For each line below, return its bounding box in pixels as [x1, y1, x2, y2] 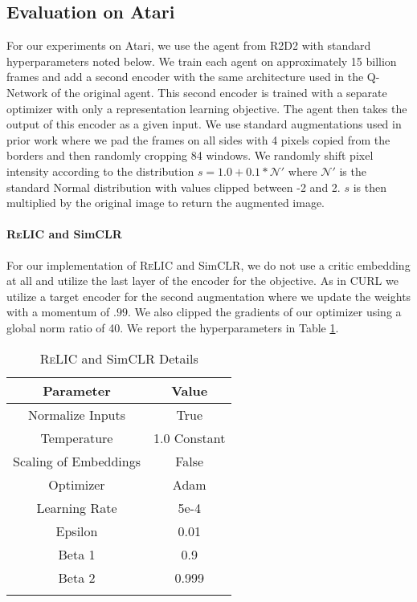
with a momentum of [6, 303, 110, 320]
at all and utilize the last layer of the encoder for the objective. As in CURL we [6, 272, 399, 289]
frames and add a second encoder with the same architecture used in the [6, 68, 364, 85]
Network [6, 83, 48, 100]
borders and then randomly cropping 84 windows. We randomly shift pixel [6, 147, 374, 164]
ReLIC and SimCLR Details [39, 348, 198, 368]
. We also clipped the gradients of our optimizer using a [127, 303, 402, 320]
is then [353, 178, 386, 195]
